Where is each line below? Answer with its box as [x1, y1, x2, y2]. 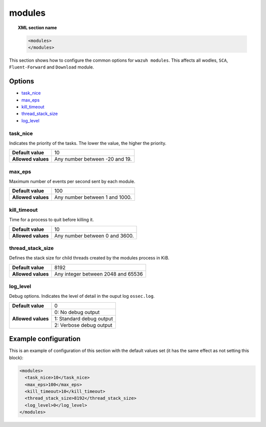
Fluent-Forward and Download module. [9, 64, 95, 70]
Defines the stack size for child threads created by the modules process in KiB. [9, 255, 169, 261]
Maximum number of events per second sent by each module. [9, 178, 135, 184]
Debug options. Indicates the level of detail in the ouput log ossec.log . [9, 293, 155, 299]
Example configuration [9, 335, 81, 343]
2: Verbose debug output [54, 321, 113, 328]
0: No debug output [54, 309, 100, 316]
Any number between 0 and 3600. [54, 232, 134, 239]
